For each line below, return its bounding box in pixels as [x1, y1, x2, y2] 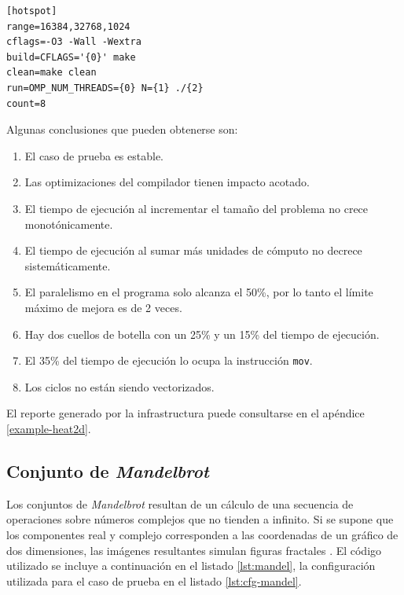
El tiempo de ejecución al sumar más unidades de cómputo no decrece [24, 242, 362, 259]
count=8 [6, 97, 46, 109]
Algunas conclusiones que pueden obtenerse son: [6, 121, 238, 138]
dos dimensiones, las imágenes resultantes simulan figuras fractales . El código [6, 542, 382, 558]
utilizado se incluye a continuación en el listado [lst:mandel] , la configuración [6, 557, 376, 574]
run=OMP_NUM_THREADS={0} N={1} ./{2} [6, 82, 204, 94]
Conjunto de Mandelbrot [6, 458, 209, 483]
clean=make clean [6, 67, 97, 79]
